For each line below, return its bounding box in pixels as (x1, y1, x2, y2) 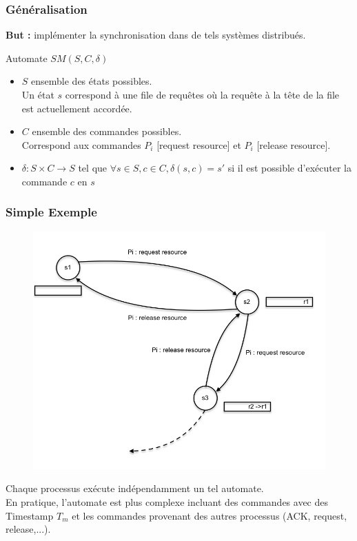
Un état (21, 88, 54, 101)
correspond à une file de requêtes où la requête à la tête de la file (65, 88, 340, 101)
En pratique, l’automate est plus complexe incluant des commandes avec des (6, 494, 329, 509)
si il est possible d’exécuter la (227, 161, 351, 175)
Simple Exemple (6, 203, 97, 221)
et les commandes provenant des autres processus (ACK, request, (72, 508, 347, 522)
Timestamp (6, 508, 54, 522)
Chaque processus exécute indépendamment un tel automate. (6, 481, 264, 496)
